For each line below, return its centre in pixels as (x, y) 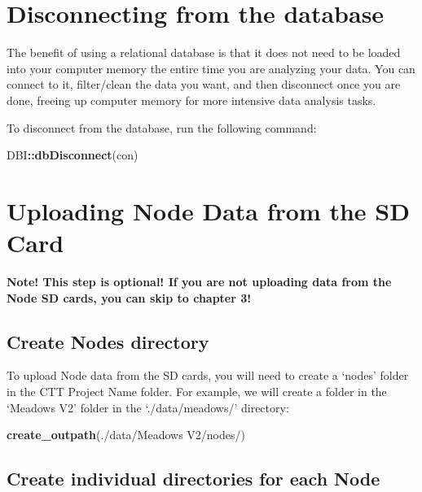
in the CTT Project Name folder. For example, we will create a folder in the (197, 391)
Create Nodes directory (108, 341)
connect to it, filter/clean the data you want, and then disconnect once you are (204, 84)
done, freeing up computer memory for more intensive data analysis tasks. (191, 100)
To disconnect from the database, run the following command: (162, 127)
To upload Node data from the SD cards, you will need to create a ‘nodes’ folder (208, 375)
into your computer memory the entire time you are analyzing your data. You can (211, 68)
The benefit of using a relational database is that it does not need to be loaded (204, 52)
